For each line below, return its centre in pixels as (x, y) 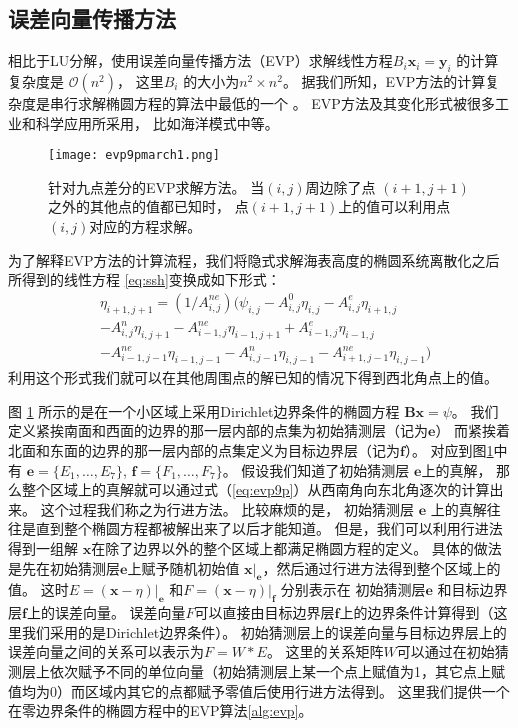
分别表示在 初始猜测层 (353, 589)
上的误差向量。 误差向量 (106, 612)
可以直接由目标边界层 (264, 612)
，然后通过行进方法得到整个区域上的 (381, 567)
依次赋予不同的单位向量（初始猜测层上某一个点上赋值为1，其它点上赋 (277, 671)
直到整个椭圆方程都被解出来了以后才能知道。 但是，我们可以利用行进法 (269, 528)
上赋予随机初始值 (183, 567)
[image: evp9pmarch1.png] (134, 155)
